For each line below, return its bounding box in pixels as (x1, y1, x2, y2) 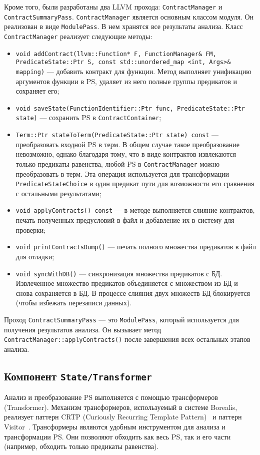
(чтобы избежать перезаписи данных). (15, 297, 132, 308)
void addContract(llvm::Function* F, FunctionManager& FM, (15, 50, 216, 58)
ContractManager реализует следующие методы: (4, 31, 152, 41)
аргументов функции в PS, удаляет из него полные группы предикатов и (15, 76, 237, 86)
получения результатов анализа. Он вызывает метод (4, 324, 161, 334)
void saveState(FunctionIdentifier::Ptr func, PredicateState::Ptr (15, 105, 245, 112)
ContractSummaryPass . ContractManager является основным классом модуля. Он (4, 11, 254, 22)
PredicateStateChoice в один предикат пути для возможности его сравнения (15, 178, 254, 189)
